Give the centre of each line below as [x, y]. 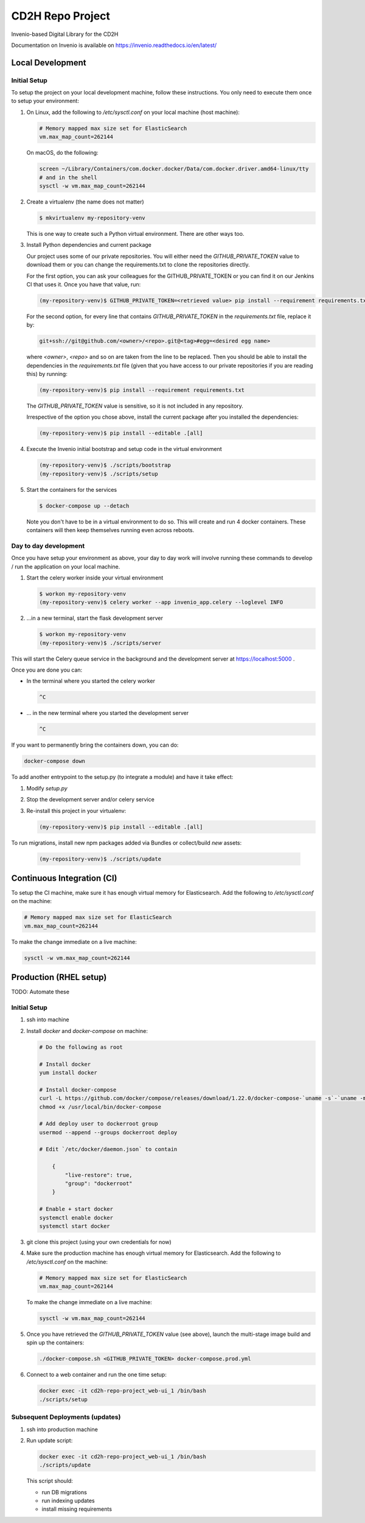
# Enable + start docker [76, 1209]
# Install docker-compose [78, 1090]
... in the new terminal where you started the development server [107, 713]
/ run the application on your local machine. [66, 566]
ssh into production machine [62, 1429]
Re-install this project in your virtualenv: [76, 811]
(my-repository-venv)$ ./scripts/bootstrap [105, 465]
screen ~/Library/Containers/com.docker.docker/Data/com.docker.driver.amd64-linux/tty [174, 169]
